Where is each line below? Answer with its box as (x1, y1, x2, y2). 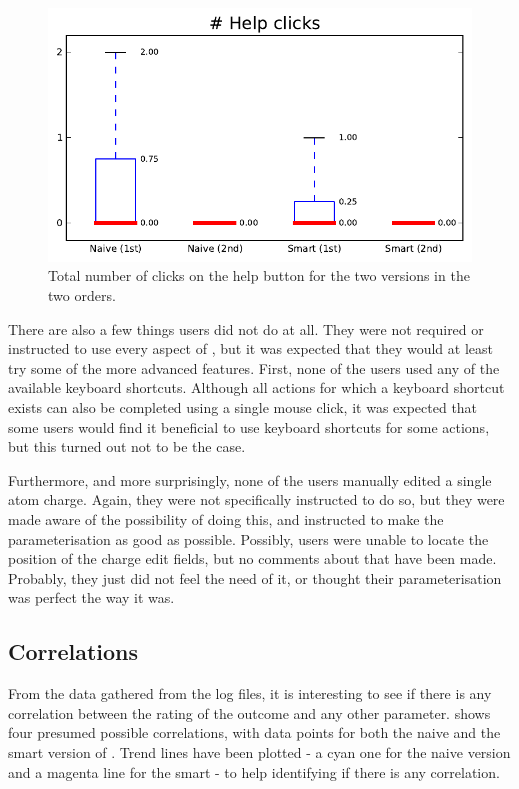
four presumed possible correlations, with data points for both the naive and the (8, 722, 501, 743)
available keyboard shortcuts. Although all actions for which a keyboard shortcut (8, 377, 505, 398)
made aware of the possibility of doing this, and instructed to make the (8, 508, 444, 529)
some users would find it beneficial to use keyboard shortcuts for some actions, (8, 416, 490, 437)
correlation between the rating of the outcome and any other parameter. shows (8, 702, 491, 723)
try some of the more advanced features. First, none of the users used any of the (8, 357, 500, 378)
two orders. (48, 285, 116, 306)
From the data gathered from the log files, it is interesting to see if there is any (8, 683, 492, 704)
